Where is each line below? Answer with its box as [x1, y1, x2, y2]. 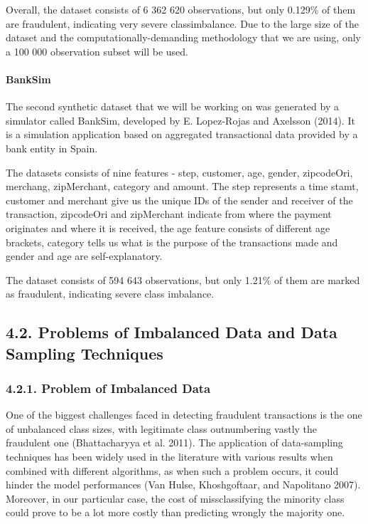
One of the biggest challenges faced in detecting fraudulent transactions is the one [6, 407, 362, 422]
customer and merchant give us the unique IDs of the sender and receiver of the [6, 192, 353, 207]
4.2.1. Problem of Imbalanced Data [6, 379, 211, 397]
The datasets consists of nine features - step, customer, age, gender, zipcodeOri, [6, 164, 353, 179]
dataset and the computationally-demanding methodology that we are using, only [6, 30, 361, 45]
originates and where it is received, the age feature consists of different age [6, 220, 330, 235]
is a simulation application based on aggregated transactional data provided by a [6, 127, 358, 142]
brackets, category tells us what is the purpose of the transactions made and [6, 234, 338, 249]
